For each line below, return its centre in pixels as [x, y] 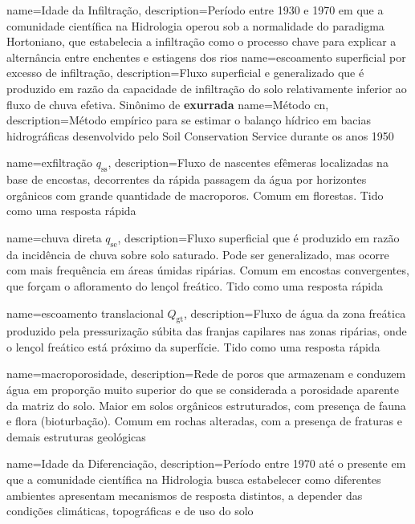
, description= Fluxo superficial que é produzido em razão [258, 237]
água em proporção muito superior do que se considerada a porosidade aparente [203, 390]
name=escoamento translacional [85, 313]
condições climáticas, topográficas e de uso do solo [130, 511]
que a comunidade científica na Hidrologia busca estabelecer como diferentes [194, 479]
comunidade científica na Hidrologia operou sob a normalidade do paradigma [195, 25]
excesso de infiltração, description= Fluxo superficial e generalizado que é [185, 73]
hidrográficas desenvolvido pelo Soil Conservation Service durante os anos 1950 [200, 135]
